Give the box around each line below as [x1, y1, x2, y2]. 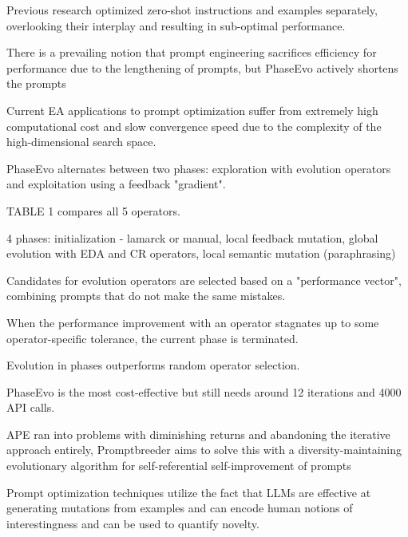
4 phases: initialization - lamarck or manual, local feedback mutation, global [6, 229, 378, 246]
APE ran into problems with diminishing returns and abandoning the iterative [6, 425, 390, 442]
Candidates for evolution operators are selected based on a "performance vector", [6, 271, 402, 288]
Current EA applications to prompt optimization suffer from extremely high [6, 101, 378, 118]
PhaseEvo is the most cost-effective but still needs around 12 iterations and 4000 [6, 383, 402, 400]
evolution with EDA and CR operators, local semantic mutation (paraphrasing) [6, 245, 396, 262]
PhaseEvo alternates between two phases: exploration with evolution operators [6, 160, 391, 176]
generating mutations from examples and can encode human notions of [6, 499, 353, 516]
